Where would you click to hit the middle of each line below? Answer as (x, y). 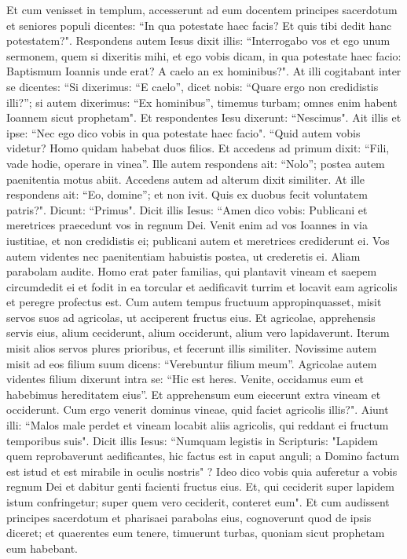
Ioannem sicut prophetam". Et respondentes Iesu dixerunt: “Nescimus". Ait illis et (204, 117)
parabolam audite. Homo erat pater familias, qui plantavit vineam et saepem (192, 271)
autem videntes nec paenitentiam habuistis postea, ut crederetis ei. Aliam (183, 256)
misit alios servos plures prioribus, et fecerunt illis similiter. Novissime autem (192, 348)
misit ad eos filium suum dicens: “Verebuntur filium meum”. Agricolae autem (192, 363)
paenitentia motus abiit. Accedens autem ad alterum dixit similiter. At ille (186, 179)
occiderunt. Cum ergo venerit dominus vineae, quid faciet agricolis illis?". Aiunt (198, 409)
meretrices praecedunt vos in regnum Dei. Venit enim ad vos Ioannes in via (187, 225)
